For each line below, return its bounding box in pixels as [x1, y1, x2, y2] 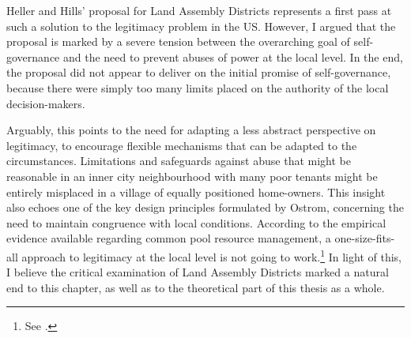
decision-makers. [6, 95, 85, 111]
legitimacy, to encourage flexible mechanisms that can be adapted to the [6, 137, 357, 153]
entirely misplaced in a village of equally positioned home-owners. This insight [6, 183, 386, 200]
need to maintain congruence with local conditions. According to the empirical [6, 214, 386, 231]
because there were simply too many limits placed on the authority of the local [6, 79, 389, 96]
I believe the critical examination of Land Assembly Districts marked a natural [6, 264, 389, 280]
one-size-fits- [334, 230, 395, 246]
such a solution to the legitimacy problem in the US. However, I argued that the [6, 17, 396, 34]
